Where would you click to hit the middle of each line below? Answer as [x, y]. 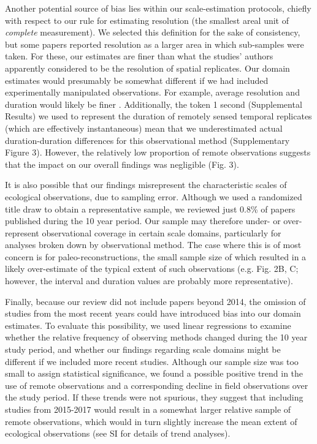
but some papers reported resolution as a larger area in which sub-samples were [155, 44]
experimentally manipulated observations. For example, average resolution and [152, 92]
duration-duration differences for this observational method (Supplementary [147, 140]
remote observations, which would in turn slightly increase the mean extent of [151, 421]
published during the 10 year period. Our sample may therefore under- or [143, 221]
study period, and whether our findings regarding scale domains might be [143, 349]
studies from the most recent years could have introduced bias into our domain [153, 313]
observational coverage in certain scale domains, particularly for [162, 232]
